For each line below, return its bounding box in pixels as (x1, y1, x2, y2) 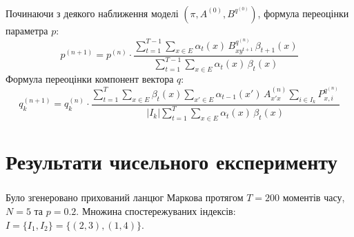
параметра (6, 23, 48, 37)
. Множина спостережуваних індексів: (76, 204, 236, 218)
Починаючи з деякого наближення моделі (6, 6, 179, 20)
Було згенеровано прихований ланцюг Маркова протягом (6, 190, 244, 205)
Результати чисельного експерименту (6, 147, 337, 176)
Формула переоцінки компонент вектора (6, 72, 174, 86)
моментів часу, (282, 190, 345, 205)
